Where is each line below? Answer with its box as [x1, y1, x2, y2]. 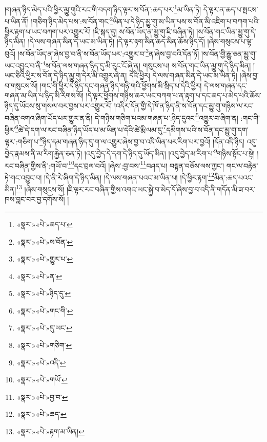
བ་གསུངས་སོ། [5, 80, 38, 90]
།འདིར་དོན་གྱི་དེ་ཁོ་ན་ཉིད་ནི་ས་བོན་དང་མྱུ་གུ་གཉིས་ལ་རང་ [114, 100, 254, 110]
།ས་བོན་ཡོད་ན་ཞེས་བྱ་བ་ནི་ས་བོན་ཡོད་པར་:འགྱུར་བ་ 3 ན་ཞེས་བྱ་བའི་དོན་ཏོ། [17, 46, 199, 59]
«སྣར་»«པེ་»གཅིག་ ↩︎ [16, 340, 72, 351]
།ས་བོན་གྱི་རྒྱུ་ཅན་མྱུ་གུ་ [201, 48, 257, 59]
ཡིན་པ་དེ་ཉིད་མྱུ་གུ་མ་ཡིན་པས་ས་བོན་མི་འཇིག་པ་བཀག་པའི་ [113, 15, 260, 26]
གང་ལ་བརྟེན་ [226, 160, 259, 171]
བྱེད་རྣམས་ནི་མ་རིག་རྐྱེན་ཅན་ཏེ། [5, 148, 83, 158]
